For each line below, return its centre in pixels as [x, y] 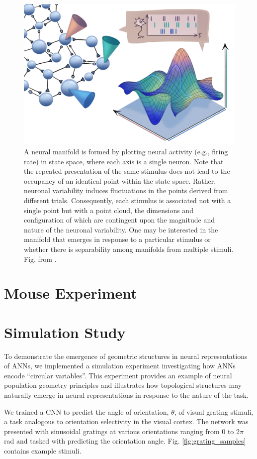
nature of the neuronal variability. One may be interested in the [121, 229]
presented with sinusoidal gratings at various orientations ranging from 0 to [119, 431]
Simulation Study [65, 332]
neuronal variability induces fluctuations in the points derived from [126, 190]
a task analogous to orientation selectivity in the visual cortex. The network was [126, 421]
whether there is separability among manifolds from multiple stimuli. [129, 249]
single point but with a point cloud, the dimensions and [109, 210]
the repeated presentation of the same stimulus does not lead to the [127, 171]
